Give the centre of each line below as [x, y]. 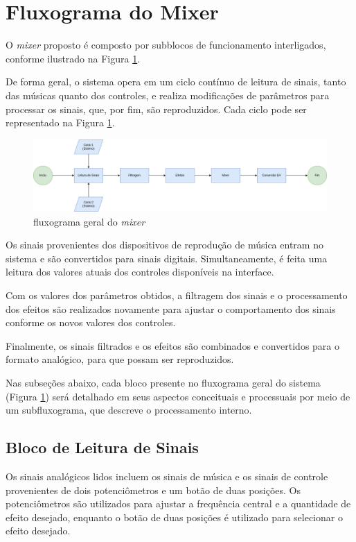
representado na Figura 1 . [60, 122]
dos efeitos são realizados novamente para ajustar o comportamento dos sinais [171, 308]
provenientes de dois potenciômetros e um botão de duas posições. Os [153, 490]
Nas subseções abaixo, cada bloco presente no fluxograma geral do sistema [163, 382]
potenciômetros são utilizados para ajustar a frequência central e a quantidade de [178, 503]
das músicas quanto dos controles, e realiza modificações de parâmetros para [168, 95]
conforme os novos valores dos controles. [91, 322]
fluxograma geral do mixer [89, 221]
